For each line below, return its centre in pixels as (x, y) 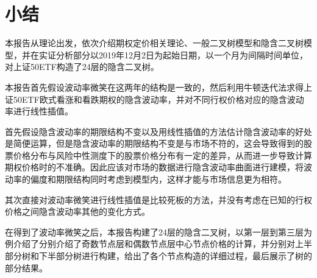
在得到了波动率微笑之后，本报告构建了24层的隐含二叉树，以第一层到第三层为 (158, 231)
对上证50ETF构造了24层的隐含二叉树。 (82, 67)
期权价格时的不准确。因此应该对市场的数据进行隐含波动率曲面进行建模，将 (154, 167)
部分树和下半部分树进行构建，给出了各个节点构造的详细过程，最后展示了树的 (158, 256)
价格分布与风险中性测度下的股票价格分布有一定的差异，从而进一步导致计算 (162, 155)
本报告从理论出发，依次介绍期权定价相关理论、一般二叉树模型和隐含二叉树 (154, 43)
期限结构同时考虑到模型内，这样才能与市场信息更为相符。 (171, 179)
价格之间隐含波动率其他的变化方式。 (77, 211)
